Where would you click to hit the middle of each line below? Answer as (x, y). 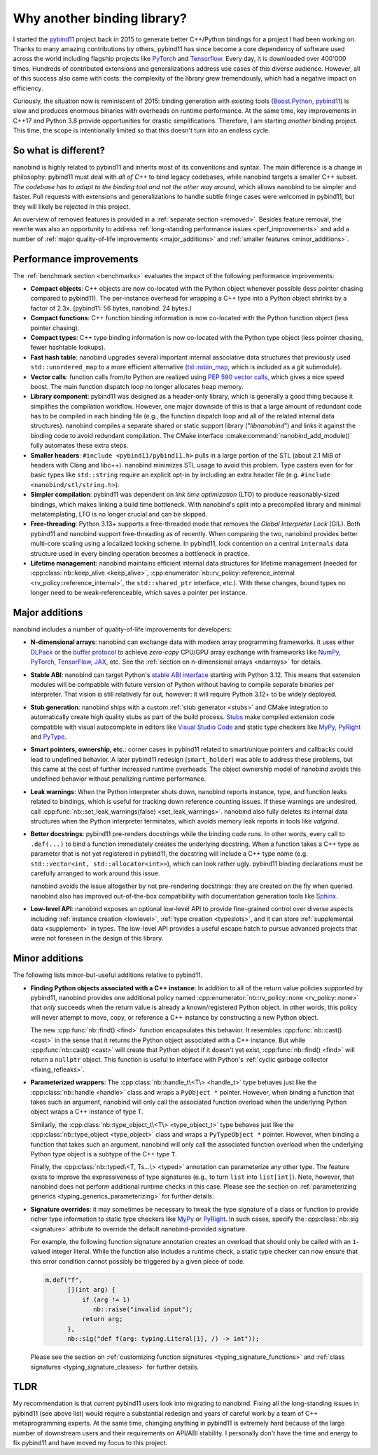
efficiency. (28, 88)
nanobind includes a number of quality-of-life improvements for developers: (122, 629)
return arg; (102, 1319)
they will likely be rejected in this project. (72, 206)
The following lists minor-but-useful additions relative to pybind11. (108, 975)
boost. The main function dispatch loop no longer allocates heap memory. (137, 386)
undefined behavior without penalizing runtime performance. (118, 779)
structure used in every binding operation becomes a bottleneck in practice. (140, 553)
